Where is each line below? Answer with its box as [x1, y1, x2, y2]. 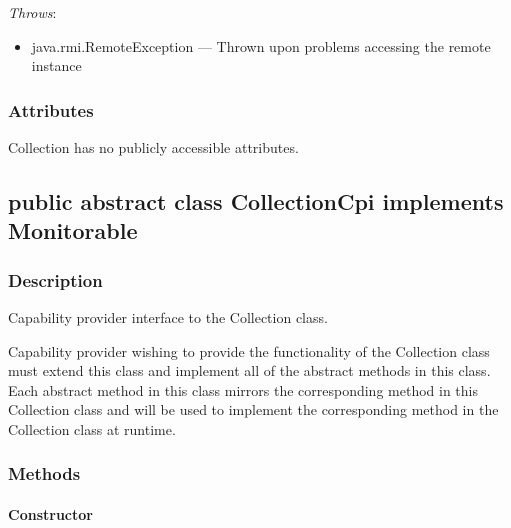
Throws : [8, 2, 57, 22]
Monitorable [8, 215, 138, 246]
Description [8, 267, 103, 292]
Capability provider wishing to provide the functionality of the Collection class [8, 340, 490, 361]
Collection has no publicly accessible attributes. [8, 137, 299, 157]
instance [31, 55, 82, 76]
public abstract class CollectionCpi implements [8, 185, 504, 216]
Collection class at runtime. [8, 418, 176, 439]
